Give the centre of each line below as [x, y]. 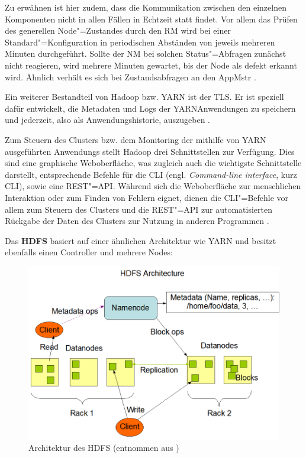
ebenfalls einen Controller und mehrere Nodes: [89, 252]
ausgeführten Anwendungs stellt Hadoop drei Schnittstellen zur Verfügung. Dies [150, 151]
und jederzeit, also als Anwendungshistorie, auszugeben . [107, 120]
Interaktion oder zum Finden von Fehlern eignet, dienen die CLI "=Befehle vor [147, 197]
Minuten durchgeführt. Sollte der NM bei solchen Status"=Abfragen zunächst [146, 53]
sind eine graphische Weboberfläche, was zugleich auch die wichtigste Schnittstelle [153, 163]
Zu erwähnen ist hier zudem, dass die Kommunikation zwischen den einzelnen [146, 7]
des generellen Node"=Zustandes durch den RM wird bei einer [118, 30]
